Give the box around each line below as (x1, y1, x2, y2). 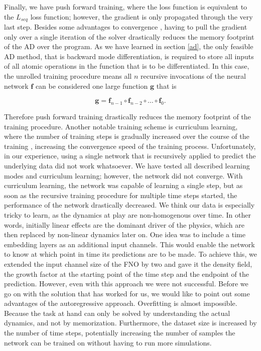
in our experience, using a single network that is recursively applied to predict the (4, 150, 256, 161)
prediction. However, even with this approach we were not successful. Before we (4, 278, 248, 289)
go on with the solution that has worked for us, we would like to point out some (4, 288, 250, 298)
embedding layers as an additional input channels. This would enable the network (4, 239, 255, 249)
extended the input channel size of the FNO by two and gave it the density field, (4, 258, 252, 269)
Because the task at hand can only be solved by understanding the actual (4, 307, 230, 318)
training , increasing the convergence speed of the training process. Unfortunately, (4, 140, 256, 151)
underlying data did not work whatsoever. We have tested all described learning (4, 160, 250, 170)
